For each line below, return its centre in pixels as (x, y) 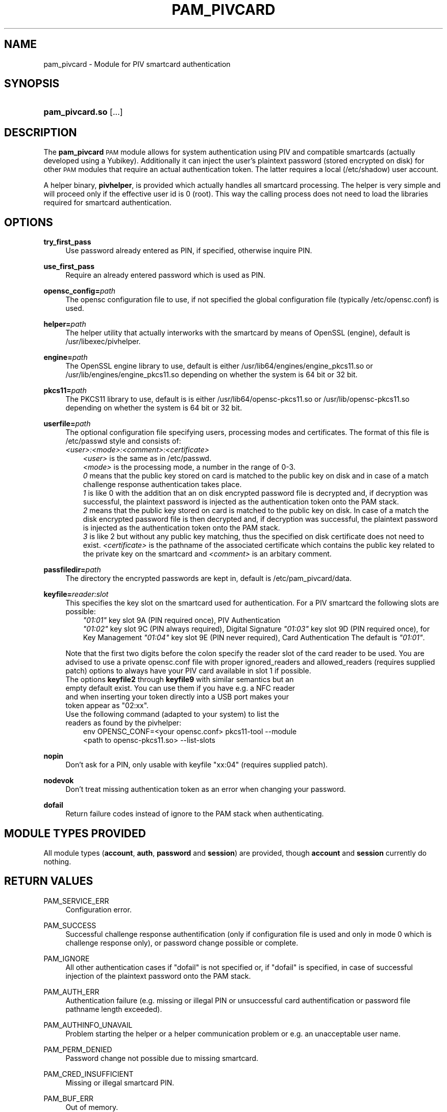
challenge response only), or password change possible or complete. (182, 942)
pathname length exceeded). (114, 1009)
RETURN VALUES (49, 881)
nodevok (59, 781)
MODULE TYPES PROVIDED (75, 833)
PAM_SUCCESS (70, 925)
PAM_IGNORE (67, 958)
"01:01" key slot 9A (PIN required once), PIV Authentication (182, 620)
